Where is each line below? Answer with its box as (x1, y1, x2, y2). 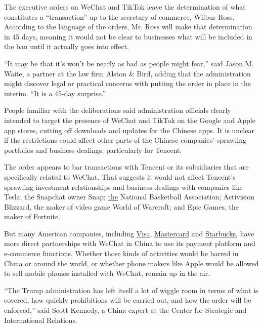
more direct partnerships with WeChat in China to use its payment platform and (4, 238, 255, 249)
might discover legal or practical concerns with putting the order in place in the (4, 78, 251, 89)
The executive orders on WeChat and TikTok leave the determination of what (4, 2, 246, 12)
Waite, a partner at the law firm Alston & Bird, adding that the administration (4, 68, 251, 78)
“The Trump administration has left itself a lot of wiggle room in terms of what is (4, 284, 258, 295)
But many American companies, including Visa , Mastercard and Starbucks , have (4, 228, 254, 238)
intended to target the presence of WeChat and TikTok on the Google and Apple (4, 114, 255, 125)
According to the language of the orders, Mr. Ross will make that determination (4, 21, 252, 32)
